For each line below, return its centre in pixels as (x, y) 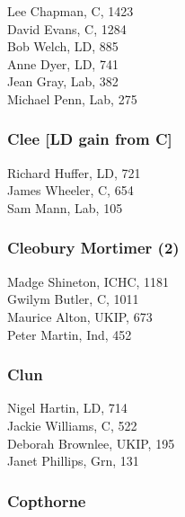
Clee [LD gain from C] (90, 139)
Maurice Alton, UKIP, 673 (80, 316)
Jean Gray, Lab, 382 (63, 81)
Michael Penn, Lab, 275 (72, 98)
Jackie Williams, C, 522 (72, 425)
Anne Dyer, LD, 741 (63, 63)
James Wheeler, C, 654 (70, 190)
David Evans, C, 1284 (67, 28)
